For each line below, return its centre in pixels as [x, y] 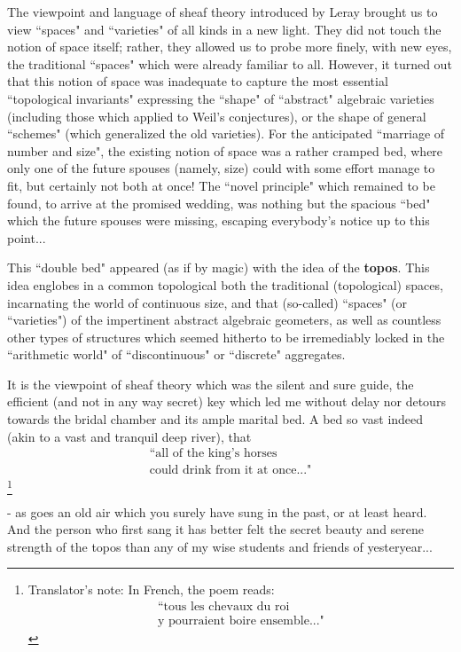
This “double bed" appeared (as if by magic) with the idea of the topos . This [219, 267]
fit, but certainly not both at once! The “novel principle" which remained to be [221, 185]
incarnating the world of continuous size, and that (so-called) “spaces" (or [207, 302]
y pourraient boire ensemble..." [241, 621]
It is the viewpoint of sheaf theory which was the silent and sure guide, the [211, 384]
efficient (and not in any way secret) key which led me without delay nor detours [227, 401]
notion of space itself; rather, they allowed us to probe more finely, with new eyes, [230, 47]
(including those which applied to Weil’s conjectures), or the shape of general [217, 116]
